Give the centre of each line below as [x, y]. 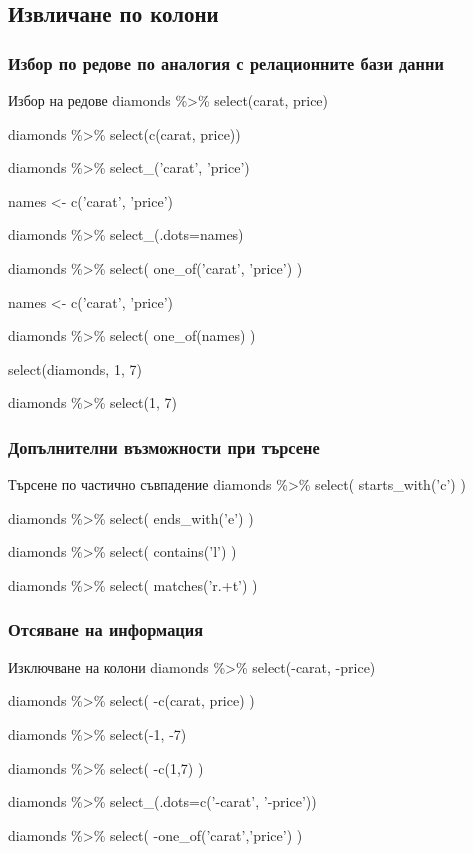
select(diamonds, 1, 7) [75, 368]
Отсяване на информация [106, 629]
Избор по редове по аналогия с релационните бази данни [226, 62]
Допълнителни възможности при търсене [164, 446]
